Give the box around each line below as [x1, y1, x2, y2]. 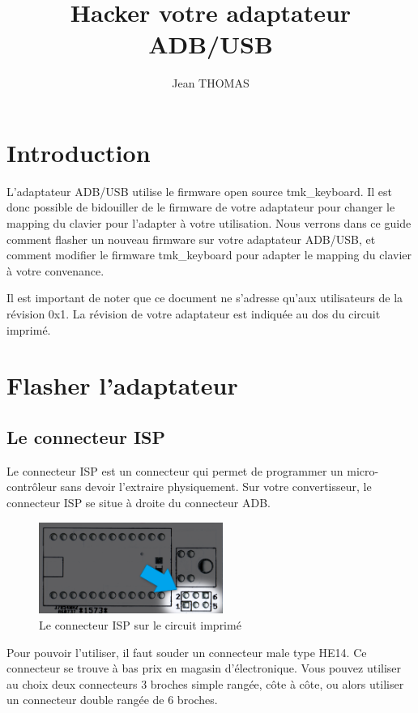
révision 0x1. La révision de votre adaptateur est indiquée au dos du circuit [6, 305, 381, 322]
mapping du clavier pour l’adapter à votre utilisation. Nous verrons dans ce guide [6, 215, 412, 232]
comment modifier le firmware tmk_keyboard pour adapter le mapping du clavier [6, 246, 412, 263]
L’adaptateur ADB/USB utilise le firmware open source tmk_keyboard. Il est [6, 182, 393, 199]
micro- [347, 462, 379, 479]
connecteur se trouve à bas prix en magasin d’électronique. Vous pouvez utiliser [6, 660, 402, 677]
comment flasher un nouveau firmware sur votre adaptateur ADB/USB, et [6, 230, 376, 247]
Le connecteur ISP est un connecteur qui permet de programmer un [6, 462, 343, 479]
